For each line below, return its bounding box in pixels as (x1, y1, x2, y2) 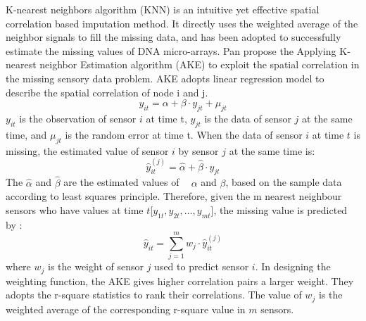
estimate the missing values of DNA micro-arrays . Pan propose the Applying (6, 43, 336, 58)
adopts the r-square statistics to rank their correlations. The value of (6, 287, 302, 302)
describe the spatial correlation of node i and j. (6, 84, 208, 99)
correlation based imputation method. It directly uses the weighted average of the (6, 15, 358, 30)
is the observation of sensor (19, 111, 137, 125)
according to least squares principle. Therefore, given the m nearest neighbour (6, 189, 342, 203)
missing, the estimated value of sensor (6, 143, 169, 158)
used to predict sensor (154, 259, 249, 274)
